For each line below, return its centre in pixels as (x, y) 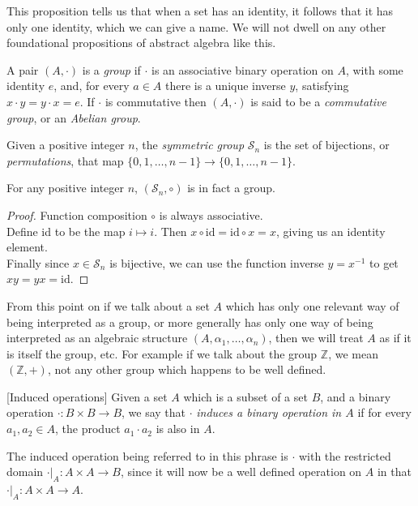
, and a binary (356, 396)
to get (384, 262)
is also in (178, 429)
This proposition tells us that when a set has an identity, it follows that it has (200, 11)
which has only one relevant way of (312, 305)
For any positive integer (66, 188)
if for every (384, 412)
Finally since (38, 262)
